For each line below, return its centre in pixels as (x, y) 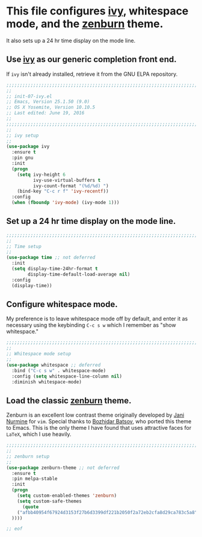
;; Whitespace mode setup (38, 354)
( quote (30, 507)
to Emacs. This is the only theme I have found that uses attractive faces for (99, 428)
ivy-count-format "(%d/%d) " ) (71, 186)
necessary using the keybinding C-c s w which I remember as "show (91, 325)
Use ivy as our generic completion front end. (91, 59)
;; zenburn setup (28, 456)
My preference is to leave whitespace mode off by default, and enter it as (97, 319)
